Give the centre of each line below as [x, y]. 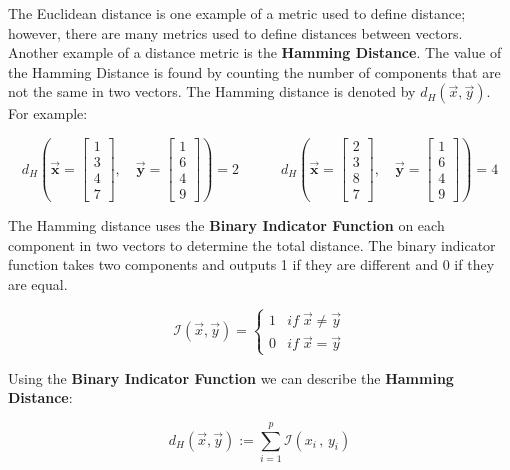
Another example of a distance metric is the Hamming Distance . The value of [255, 52]
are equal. [38, 283]
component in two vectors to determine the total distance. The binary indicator [252, 244]
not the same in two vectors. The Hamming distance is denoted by [212, 91]
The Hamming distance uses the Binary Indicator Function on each [226, 225]
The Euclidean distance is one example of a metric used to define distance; [237, 13]
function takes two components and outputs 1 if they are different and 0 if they [251, 264]
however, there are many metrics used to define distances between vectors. [235, 32]
